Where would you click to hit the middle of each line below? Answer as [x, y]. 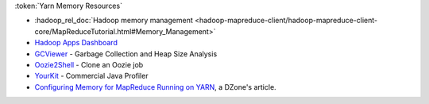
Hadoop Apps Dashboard [76, 43]
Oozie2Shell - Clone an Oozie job [89, 64]
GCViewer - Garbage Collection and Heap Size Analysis [126, 54]
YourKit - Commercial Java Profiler [91, 76]
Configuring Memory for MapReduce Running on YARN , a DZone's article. [156, 87]
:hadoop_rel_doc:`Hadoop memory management [114, 21]
